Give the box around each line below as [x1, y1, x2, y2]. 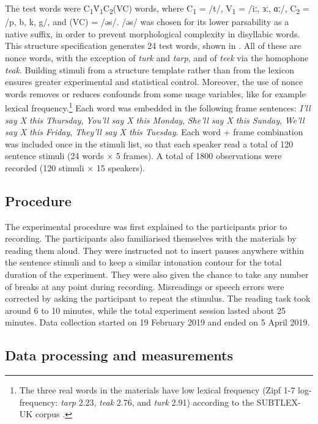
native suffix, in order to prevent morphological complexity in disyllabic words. [5, 27, 300, 40]
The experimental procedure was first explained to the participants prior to [5, 220, 287, 232]
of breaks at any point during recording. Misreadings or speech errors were [5, 280, 284, 292]
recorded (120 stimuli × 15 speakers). [5, 161, 145, 174]
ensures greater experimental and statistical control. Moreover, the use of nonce [5, 75, 303, 88]
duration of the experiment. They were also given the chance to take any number [5, 268, 309, 281]
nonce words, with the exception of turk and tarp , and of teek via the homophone [5, 51, 309, 64]
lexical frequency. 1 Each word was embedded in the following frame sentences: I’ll [5, 100, 311, 114]
